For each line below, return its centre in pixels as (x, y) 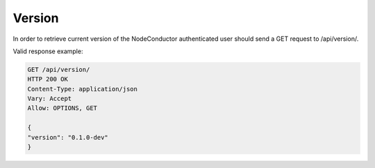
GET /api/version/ (59, 69)
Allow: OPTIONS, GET (62, 108)
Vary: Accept (50, 99)
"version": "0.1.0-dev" (68, 137)
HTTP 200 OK (48, 79)
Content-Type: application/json (83, 89)
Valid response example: (48, 51)
